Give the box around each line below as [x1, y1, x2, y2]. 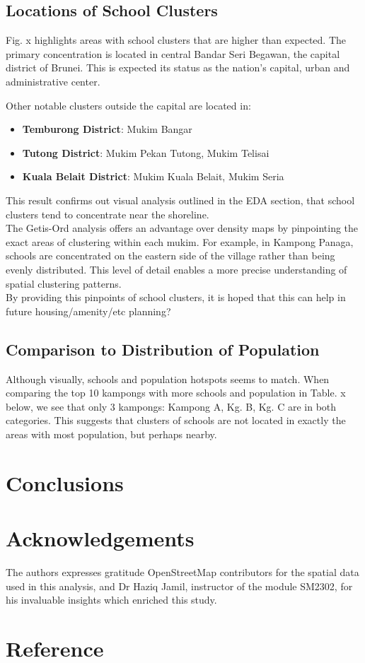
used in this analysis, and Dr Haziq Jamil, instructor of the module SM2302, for [6, 578, 353, 593]
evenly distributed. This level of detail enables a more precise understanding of [6, 262, 347, 276]
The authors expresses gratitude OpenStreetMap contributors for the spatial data [6, 564, 359, 579]
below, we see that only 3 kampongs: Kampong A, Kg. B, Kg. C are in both [6, 399, 337, 413]
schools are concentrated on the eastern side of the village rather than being [6, 248, 335, 263]
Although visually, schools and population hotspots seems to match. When [6, 371, 330, 386]
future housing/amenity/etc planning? [6, 303, 171, 318]
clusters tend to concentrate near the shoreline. [6, 206, 209, 221]
